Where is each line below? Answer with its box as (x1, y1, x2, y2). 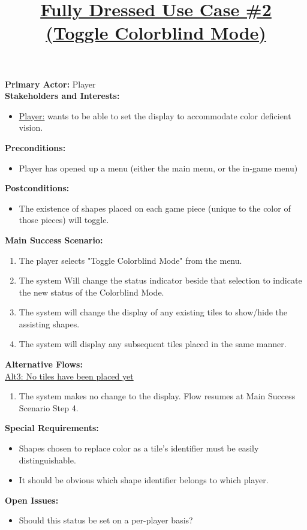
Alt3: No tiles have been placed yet (5, 369, 134, 382)
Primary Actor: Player (5, 77, 96, 90)
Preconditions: (5, 141, 66, 153)
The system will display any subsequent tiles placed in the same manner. (19, 338, 287, 350)
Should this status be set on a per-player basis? (19, 514, 193, 526)
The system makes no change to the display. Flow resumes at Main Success (19, 390, 296, 402)
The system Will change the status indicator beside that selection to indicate (19, 274, 302, 287)
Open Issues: (5, 493, 59, 506)
